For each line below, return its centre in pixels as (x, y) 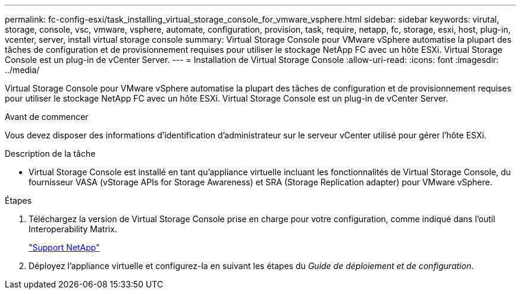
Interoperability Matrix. (73, 229)
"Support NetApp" (64, 247)
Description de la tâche (50, 154)
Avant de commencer (47, 117)
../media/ (22, 70)
